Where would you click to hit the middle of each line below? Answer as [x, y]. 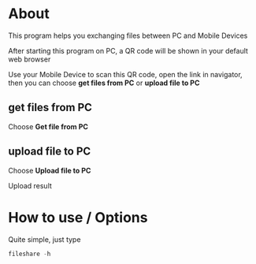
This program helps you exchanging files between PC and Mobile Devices [128, 35]
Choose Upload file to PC [50, 170]
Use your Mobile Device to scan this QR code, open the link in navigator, [125, 74]
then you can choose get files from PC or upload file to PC [104, 83]
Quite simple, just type [45, 239]
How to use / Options [78, 217]
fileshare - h [30, 254]
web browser [30, 59]
